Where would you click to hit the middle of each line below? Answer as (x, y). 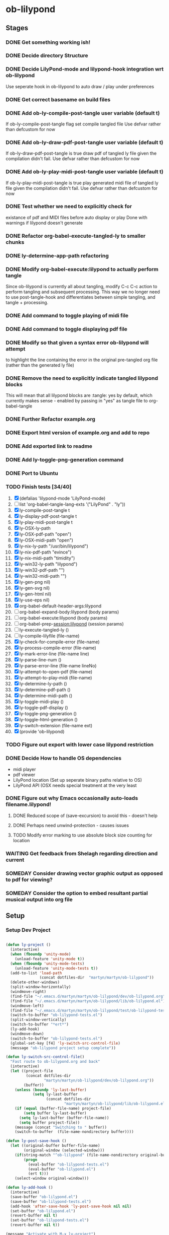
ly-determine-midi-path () (46, 696)
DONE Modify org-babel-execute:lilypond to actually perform (82, 269)
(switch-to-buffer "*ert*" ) (40, 1024)
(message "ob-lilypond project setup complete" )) (63, 1048)
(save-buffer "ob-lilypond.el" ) (44, 1197)
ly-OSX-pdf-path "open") (45, 534)
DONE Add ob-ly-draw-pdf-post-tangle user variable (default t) (84, 142)
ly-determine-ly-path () (43, 684)
